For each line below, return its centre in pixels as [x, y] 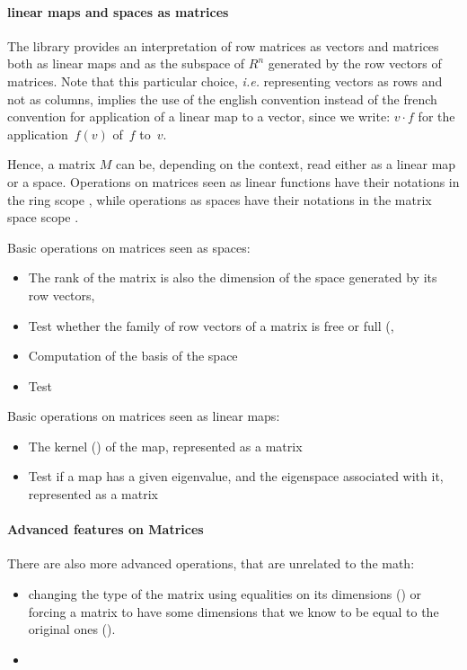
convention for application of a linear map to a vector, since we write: [199, 116]
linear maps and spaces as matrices [118, 11]
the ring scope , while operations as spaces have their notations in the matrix [220, 199]
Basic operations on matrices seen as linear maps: [144, 416]
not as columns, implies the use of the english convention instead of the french [222, 98]
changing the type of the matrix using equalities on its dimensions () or [225, 594]
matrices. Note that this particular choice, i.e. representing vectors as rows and [225, 80]
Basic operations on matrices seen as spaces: [129, 247]
